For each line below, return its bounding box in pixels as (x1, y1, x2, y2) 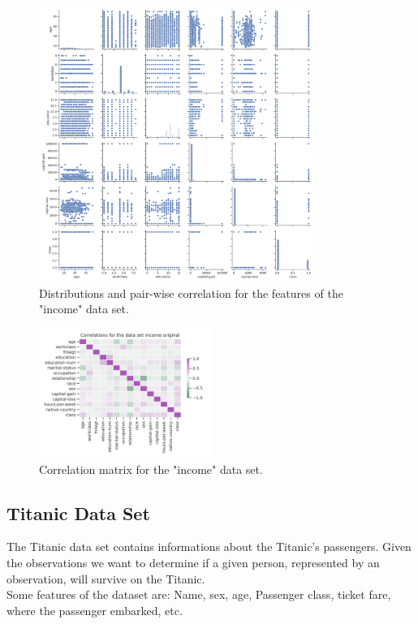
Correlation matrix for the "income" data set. (39, 460, 263, 477)
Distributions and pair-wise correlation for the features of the (39, 284, 343, 301)
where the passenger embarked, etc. (6, 601, 183, 618)
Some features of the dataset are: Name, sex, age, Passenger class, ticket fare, (6, 586, 391, 603)
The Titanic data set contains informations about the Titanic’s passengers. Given (6, 538, 412, 555)
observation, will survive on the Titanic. (6, 570, 205, 587)
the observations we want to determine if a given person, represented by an (6, 553, 380, 570)
